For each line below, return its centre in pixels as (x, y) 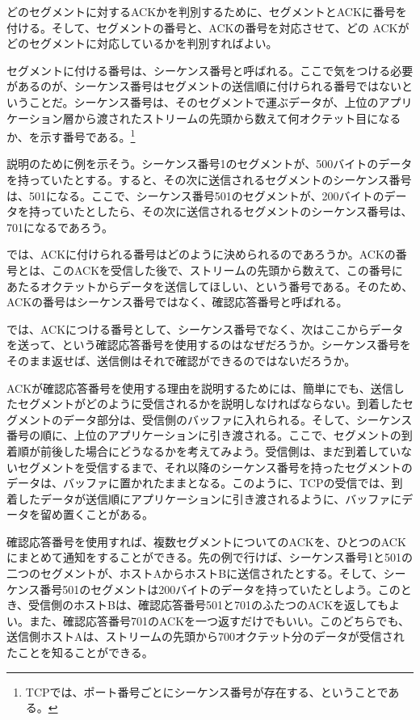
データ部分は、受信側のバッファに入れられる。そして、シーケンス (237, 419)
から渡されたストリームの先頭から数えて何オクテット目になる (237, 118)
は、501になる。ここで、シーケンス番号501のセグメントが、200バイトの (195, 195)
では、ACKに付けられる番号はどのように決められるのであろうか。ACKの (201, 254)
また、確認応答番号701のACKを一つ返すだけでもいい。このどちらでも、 (219, 620)
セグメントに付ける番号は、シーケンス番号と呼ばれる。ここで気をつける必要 (210, 70)
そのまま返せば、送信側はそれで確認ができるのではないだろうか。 (181, 360)
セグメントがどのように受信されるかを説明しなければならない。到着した (210, 404)
